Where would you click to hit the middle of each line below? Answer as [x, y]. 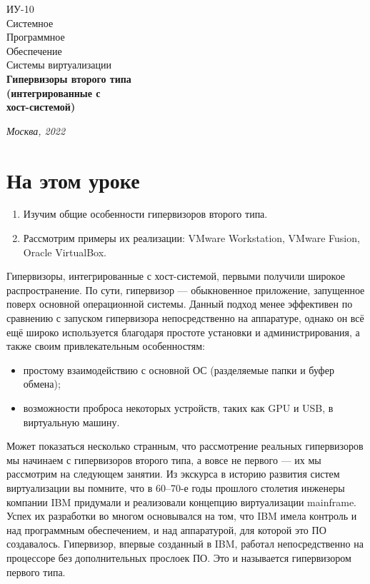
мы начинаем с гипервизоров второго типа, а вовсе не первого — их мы [164, 459]
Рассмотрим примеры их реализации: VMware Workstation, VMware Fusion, [191, 238]
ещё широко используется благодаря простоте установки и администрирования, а [183, 332]
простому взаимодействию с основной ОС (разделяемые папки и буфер [179, 369]
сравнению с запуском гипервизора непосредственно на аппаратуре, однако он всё [185, 318]
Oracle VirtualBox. [65, 252]
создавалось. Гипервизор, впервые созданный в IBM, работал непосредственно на [185, 544]
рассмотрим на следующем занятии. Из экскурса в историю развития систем [173, 474]
